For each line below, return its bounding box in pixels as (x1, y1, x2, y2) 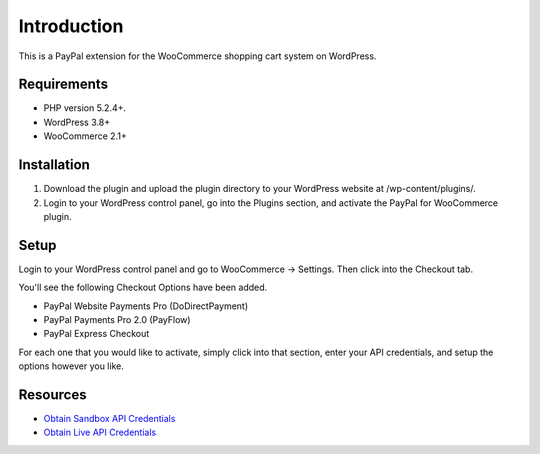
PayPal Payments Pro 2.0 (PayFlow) (43, 314, 191, 325)
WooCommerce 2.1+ (43, 130, 127, 142)
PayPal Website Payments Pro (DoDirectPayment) (43, 300, 249, 312)
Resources (18, 386, 87, 403)
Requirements (18, 76, 109, 93)
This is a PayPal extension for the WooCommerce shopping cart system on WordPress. (18, 50, 377, 62)
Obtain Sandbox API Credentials (43, 413, 176, 425)
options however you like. (18, 360, 124, 372)
